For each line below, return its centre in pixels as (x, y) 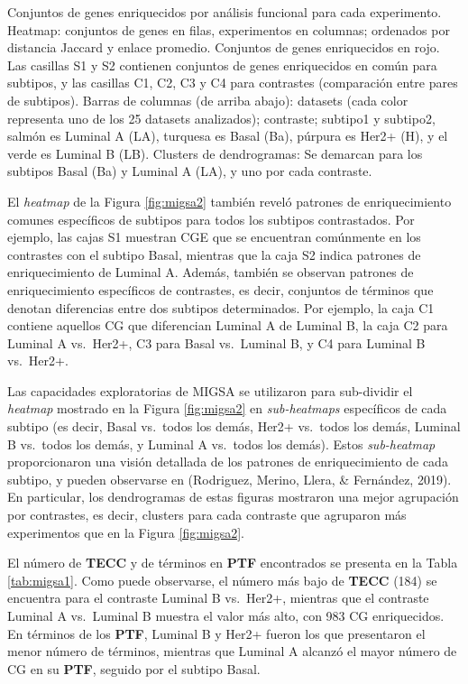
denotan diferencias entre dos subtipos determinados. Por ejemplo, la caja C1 (221, 307)
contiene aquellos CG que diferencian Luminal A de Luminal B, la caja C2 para (228, 325)
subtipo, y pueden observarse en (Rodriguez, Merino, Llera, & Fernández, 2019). (229, 479)
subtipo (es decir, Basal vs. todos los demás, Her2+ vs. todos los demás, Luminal (234, 426)
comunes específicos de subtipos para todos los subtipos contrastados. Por (211, 219)
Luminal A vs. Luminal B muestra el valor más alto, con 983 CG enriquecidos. (226, 615)
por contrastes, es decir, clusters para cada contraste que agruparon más (207, 515)
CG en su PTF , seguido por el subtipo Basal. (134, 668)
